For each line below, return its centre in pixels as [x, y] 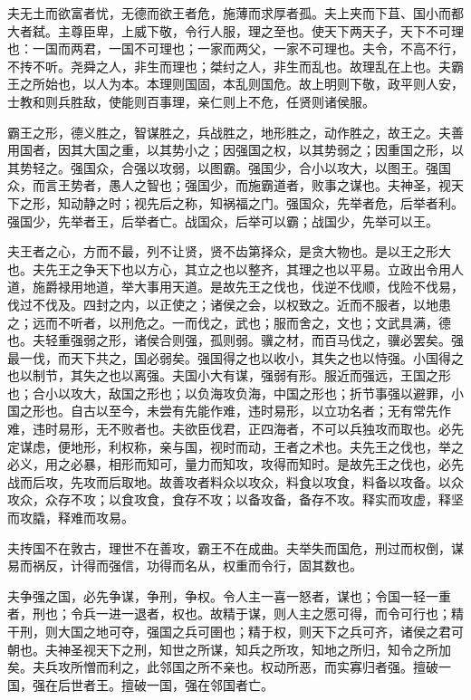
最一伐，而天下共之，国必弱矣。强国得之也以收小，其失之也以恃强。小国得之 [235, 357]
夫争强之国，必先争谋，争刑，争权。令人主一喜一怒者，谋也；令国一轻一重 [229, 595]
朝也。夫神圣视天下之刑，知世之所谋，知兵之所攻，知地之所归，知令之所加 [229, 649]
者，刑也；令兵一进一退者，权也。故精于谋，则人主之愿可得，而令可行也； [229, 614]
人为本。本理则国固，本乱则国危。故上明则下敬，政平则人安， [279, 84]
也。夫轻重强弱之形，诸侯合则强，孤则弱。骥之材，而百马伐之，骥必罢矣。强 [235, 340]
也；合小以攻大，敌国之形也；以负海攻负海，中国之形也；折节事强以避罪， [229, 393]
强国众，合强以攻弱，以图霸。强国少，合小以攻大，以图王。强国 [260, 167]
